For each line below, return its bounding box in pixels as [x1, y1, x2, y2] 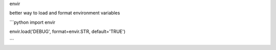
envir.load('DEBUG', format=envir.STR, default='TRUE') [9, 28, 126, 35]
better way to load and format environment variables [9, 10, 120, 16]
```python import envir [9, 19, 56, 25]
